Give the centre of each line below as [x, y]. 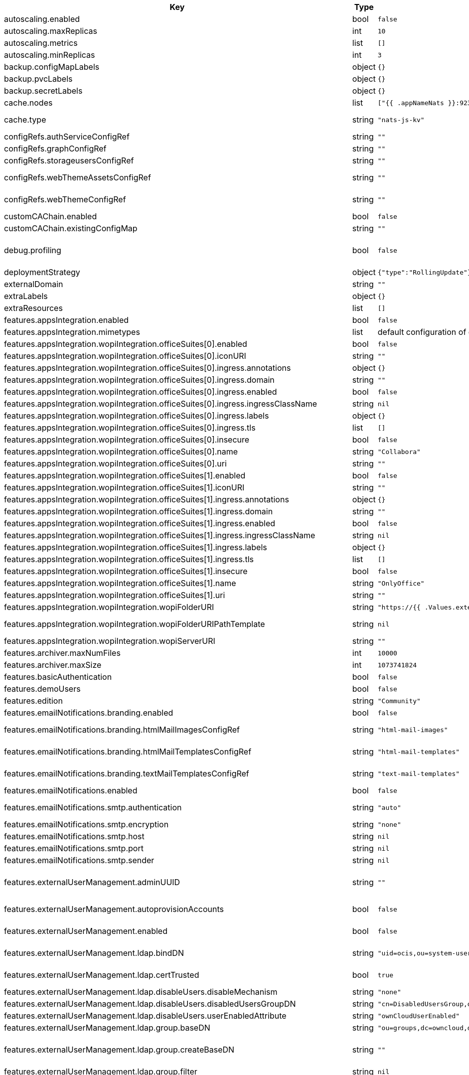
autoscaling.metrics [41, 43]
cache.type [25, 120]
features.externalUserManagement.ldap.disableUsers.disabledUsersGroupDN [150, 1004]
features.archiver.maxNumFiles [62, 653]
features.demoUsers [42, 689]
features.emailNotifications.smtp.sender [79, 860]
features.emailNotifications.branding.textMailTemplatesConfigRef [127, 773]
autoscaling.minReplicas [50, 55]
